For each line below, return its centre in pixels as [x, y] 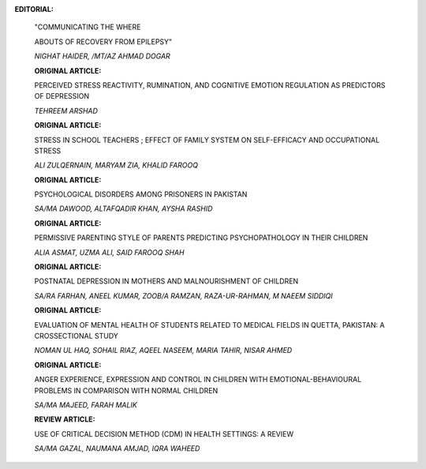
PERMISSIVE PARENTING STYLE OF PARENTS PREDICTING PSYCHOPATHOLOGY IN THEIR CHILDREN [201, 238]
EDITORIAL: [34, 9]
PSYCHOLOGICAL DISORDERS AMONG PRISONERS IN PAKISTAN [141, 194]
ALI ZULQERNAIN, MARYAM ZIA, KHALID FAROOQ [116, 165]
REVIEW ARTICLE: [65, 419]
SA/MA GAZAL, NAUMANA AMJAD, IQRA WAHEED [117, 448]
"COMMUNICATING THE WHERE [88, 27]
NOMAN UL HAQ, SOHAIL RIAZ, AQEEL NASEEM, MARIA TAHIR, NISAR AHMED [163, 351]
